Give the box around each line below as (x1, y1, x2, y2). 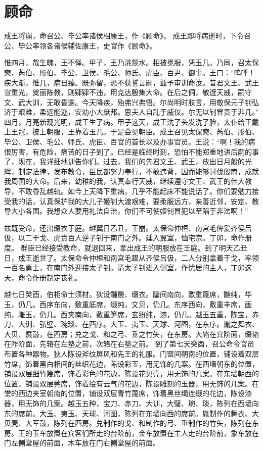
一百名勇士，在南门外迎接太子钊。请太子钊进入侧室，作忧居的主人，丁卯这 (4, 262, 252, 273)
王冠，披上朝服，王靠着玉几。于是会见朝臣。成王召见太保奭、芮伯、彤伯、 (11, 126, 259, 137)
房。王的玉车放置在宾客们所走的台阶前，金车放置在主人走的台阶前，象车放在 (4, 427, 259, 438)
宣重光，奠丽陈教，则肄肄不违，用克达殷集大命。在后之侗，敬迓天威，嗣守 (4, 87, 252, 97)
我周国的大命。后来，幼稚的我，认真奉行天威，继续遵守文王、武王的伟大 (4, 176, 245, 186)
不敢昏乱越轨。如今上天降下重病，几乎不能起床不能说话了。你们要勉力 (18, 186, 252, 196)
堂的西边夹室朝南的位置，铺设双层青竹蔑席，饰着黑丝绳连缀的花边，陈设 (4, 388, 245, 398)
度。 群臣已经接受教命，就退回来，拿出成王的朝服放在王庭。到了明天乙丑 (4, 242, 247, 253)
